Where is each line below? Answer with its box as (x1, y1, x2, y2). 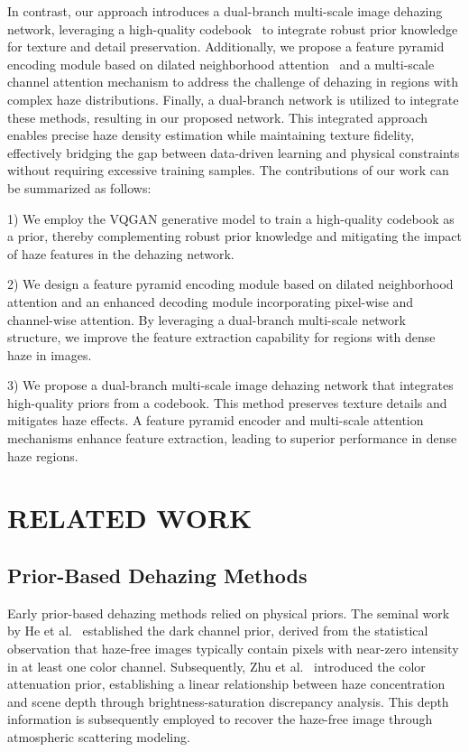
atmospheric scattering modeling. (7, 727, 190, 746)
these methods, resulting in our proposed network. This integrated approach (7, 107, 428, 126)
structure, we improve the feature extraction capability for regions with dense (7, 328, 436, 347)
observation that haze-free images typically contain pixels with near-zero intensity (7, 639, 459, 658)
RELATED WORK (7, 499, 253, 536)
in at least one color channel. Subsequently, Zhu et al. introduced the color (7, 656, 426, 675)
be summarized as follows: (7, 178, 152, 197)
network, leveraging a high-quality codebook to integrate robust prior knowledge (7, 19, 458, 38)
